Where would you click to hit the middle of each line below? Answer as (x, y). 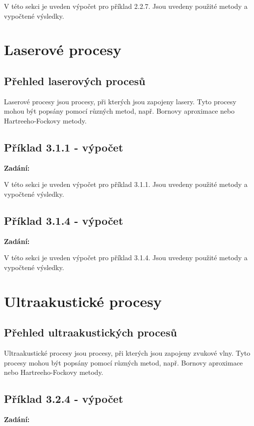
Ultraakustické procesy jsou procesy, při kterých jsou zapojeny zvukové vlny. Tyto (127, 353)
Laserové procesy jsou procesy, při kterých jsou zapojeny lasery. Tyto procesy (120, 101)
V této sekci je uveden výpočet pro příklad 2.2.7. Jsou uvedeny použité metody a (126, 6)
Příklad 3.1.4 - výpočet (64, 220)
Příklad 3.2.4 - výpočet (64, 399)
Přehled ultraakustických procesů (90, 332)
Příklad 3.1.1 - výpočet (64, 147)
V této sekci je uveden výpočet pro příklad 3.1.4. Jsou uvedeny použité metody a (126, 258)
